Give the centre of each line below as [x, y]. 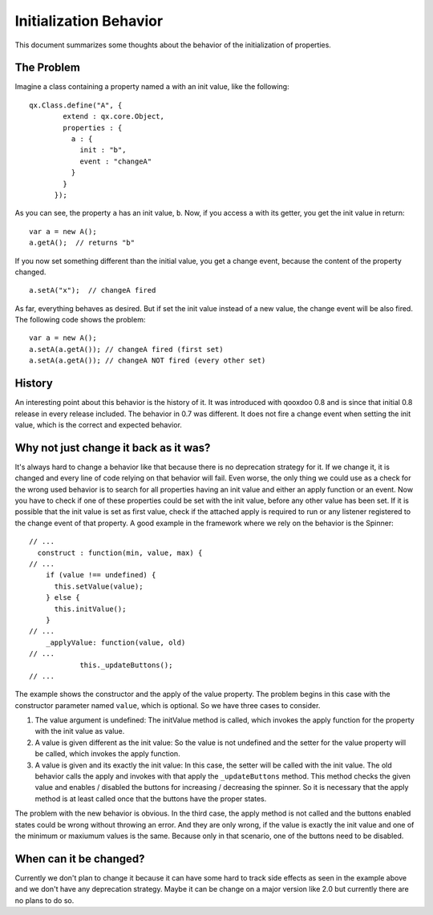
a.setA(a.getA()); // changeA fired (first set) [126, 349]
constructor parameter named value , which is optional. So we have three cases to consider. [168, 705]
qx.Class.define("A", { [76, 105]
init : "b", [103, 150]
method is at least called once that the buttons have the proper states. [151, 799]
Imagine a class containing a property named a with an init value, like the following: [152, 87]
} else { [63, 598]
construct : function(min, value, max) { [120, 553]
